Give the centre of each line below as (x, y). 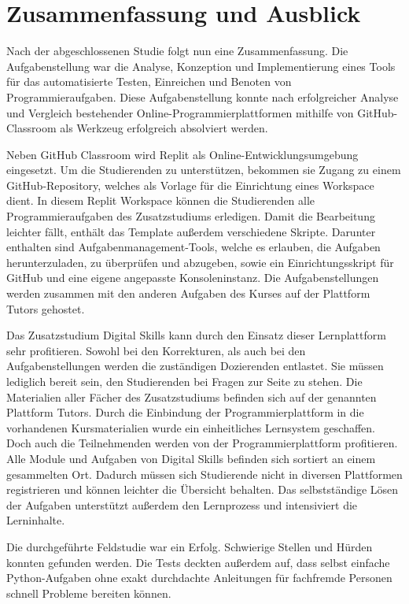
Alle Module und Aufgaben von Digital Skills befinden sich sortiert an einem (191, 458)
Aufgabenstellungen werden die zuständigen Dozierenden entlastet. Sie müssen (195, 366)
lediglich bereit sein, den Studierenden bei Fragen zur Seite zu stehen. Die (184, 381)
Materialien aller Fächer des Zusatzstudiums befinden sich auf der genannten (192, 396)
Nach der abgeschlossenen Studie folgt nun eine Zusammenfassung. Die (177, 51)
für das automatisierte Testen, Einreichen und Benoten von (149, 82)
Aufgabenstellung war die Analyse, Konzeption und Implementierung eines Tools (201, 66)
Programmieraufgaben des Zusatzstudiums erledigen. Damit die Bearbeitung (191, 216)
